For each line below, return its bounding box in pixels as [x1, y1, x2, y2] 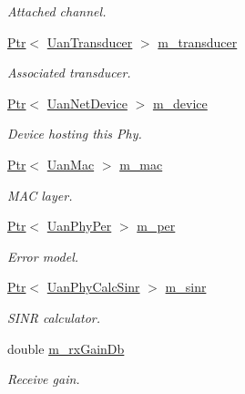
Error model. [7, 246, 79, 265]
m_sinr [165, 277, 207, 296]
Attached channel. [7, 2, 107, 20]
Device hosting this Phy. [7, 124, 142, 143]
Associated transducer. [7, 63, 131, 82]
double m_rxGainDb [7, 338, 125, 358]
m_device [152, 93, 208, 112]
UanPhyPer [46, 216, 112, 235]
